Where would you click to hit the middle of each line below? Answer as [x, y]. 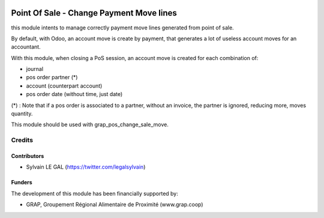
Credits [22, 140]
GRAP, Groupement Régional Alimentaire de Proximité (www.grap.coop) [115, 205]
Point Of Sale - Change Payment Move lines [94, 13]
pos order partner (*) [52, 77]
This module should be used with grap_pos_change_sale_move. [90, 125]
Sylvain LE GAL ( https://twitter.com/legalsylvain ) [86, 167]
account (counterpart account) [64, 86]
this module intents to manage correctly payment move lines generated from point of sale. [122, 28]
